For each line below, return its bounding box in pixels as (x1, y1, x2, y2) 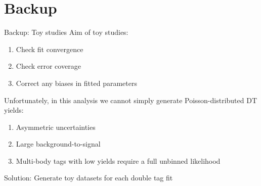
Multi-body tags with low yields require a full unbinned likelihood (16, 155, 221, 166)
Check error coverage (16, 61, 81, 71)
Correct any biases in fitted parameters (16, 77, 137, 88)
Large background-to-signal (16, 138, 101, 149)
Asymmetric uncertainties (16, 121, 96, 132)
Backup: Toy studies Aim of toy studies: (4, 27, 128, 37)
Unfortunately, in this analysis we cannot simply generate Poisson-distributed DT (4, 95, 257, 105)
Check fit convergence (16, 43, 83, 54)
